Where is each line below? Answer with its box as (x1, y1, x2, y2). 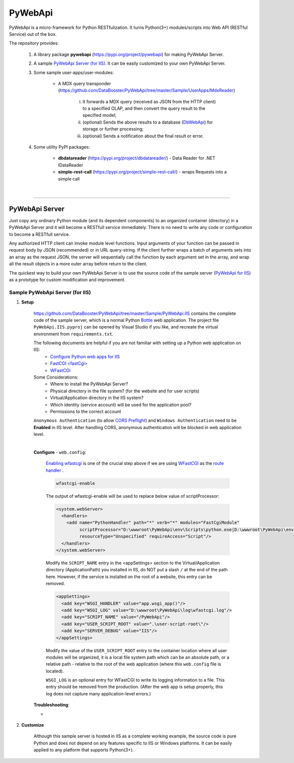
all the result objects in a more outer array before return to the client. (9, 261, 147, 267)
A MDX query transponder (58, 80, 111, 86)
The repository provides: (9, 40, 59, 46)
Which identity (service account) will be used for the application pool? (50, 402, 192, 407)
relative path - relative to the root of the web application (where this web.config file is (46, 661, 221, 667)
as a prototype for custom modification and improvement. (9, 277, 126, 282)
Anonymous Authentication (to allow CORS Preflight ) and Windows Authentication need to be (33, 417, 237, 424)
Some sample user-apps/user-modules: (33, 69, 114, 76)
